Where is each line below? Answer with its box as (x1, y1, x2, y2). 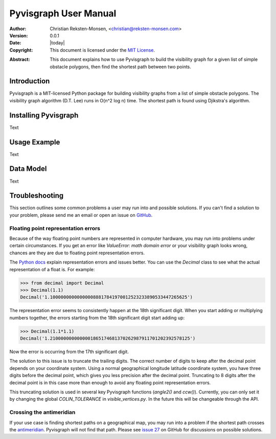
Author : (9, 26, 27, 32)
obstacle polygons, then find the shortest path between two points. (50, 63, 192, 70)
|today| (50, 40, 65, 46)
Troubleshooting (9, 191, 64, 200)
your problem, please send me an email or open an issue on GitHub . (9, 212, 153, 218)
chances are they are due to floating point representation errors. (9, 250, 145, 256)
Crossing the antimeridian (9, 409, 76, 416)
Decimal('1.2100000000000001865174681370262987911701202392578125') (20, 336, 196, 341)
